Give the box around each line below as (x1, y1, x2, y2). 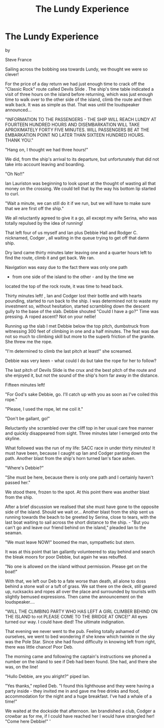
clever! (5, 71, 19, 77)
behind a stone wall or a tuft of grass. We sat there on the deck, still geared (5, 583, 157, 589)
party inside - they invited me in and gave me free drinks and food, (5, 688, 140, 694)
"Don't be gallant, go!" (5, 415, 50, 421)
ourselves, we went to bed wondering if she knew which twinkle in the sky (5, 633, 155, 639)
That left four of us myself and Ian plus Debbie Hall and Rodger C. (5, 229, 138, 236)
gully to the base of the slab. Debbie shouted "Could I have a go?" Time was (5, 308, 159, 314)
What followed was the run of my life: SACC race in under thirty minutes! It (5, 445, 155, 451)
